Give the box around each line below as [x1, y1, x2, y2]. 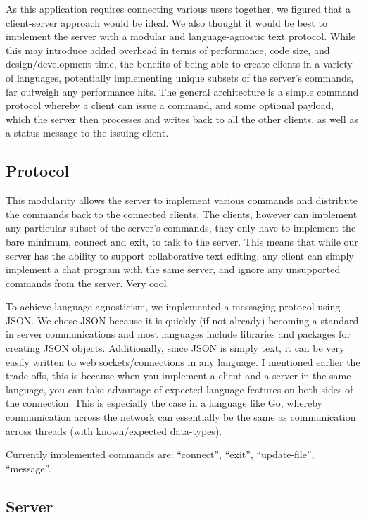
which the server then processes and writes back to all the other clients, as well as [6, 111, 358, 126]
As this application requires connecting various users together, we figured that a [6, 1, 351, 15]
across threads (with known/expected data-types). [6, 423, 222, 438]
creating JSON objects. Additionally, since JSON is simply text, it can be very [6, 341, 345, 355]
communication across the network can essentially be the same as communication [6, 410, 356, 424]
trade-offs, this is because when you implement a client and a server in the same [6, 368, 351, 383]
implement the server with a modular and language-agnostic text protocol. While [6, 29, 355, 44]
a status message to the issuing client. [6, 125, 169, 140]
